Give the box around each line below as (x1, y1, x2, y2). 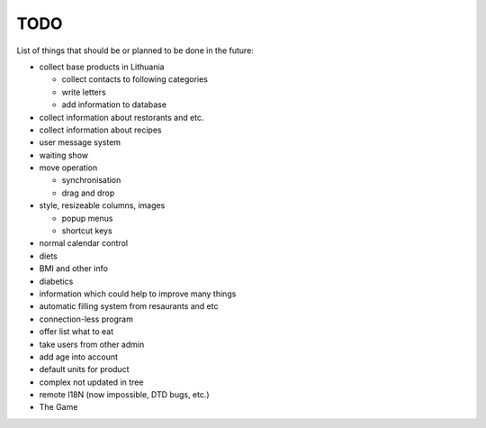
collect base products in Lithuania (39, 61, 165, 72)
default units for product (39, 364, 130, 375)
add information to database (61, 99, 166, 110)
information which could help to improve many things (39, 288, 237, 299)
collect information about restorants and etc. (39, 112, 204, 123)
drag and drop (61, 187, 115, 198)
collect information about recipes (39, 124, 162, 135)
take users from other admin (39, 339, 145, 350)
